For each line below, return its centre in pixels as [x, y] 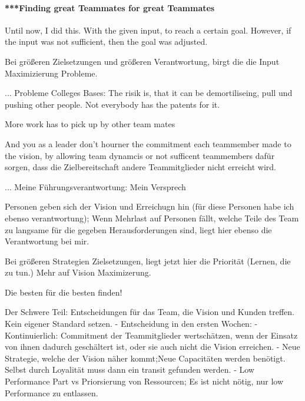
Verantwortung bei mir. [47, 241]
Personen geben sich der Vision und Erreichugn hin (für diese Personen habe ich [150, 206]
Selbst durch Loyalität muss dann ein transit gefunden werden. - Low [130, 369]
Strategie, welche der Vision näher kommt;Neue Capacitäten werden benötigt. [145, 358]
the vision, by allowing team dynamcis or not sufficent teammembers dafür [140, 155]
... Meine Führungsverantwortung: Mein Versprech [95, 186]
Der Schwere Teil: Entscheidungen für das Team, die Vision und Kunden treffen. [150, 312]
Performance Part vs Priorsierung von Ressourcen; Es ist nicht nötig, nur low [144, 381]
